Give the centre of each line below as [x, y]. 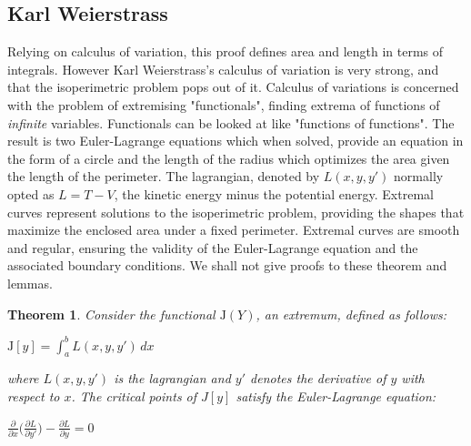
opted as [31, 193]
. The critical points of [134, 396]
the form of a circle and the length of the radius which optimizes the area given [229, 158]
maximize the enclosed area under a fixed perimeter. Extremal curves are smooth [234, 230]
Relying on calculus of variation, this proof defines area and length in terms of [225, 51]
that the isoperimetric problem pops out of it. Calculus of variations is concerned [233, 87]
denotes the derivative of [318, 378]
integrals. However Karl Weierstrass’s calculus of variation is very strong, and [223, 69]
